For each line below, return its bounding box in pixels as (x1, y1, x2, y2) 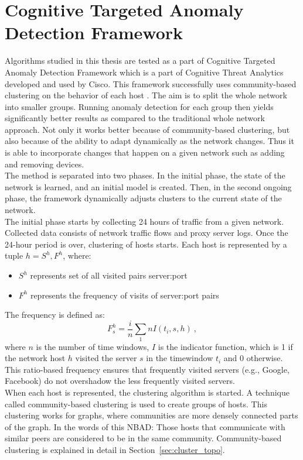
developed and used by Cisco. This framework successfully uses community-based (5, 77, 297, 90)
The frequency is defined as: (5, 308, 105, 321)
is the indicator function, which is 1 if (158, 340, 293, 352)
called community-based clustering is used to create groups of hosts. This (5, 397, 267, 410)
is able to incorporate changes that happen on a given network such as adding (5, 146, 285, 159)
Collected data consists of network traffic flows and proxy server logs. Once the (5, 226, 288, 239)
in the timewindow (146, 352, 213, 364)
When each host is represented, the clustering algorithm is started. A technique (5, 386, 290, 398)
